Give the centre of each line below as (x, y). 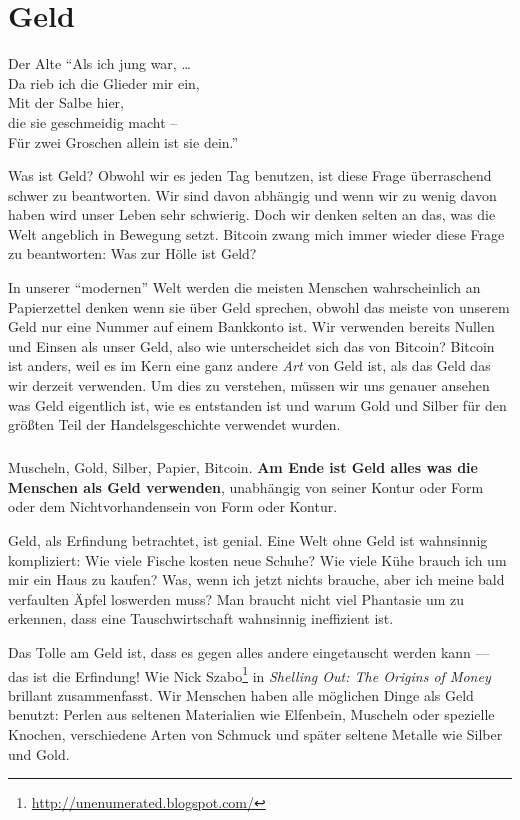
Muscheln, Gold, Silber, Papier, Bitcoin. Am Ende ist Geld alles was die (243, 467)
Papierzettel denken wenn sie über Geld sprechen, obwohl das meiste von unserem (259, 306)
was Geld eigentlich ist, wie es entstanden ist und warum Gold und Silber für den (257, 404)
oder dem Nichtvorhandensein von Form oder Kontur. (173, 506)
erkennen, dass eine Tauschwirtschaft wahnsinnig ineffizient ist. (201, 618)
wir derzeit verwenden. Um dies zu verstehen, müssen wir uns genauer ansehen (249, 385)
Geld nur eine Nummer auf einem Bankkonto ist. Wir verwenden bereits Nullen (251, 326)
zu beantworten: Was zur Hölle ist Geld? (132, 253)
